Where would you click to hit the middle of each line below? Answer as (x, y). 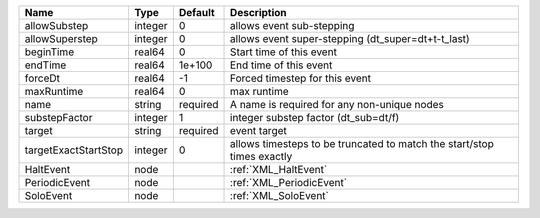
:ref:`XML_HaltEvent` (279, 169)
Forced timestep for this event (301, 78)
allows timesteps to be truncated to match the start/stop (362, 143)
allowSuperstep (61, 38)
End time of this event (281, 65)
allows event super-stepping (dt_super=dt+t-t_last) (350, 38)
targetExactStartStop (74, 150)
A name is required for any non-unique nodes (337, 104)
